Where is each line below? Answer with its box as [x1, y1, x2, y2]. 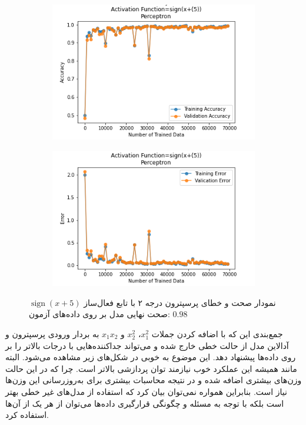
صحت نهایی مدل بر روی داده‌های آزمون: [29, 308, 170, 320]
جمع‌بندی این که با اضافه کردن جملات [151, 328, 283, 340]
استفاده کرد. [5, 408, 49, 421]
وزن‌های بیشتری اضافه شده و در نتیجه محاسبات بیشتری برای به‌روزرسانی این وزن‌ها [5, 374, 302, 386]
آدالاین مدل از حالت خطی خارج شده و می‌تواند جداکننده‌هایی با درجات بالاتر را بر [5, 339, 289, 351]
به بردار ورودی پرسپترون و [5, 328, 99, 340]
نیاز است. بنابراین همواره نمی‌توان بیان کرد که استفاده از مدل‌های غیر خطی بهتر [5, 386, 287, 397]
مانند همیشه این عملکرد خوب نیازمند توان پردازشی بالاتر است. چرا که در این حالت [5, 362, 297, 374]
